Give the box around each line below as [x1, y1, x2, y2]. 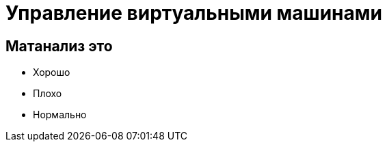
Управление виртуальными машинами [5, 1, 382, 25]
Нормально [33, 109, 87, 121]
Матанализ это [5, 37, 113, 55]
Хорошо [33, 66, 70, 79]
